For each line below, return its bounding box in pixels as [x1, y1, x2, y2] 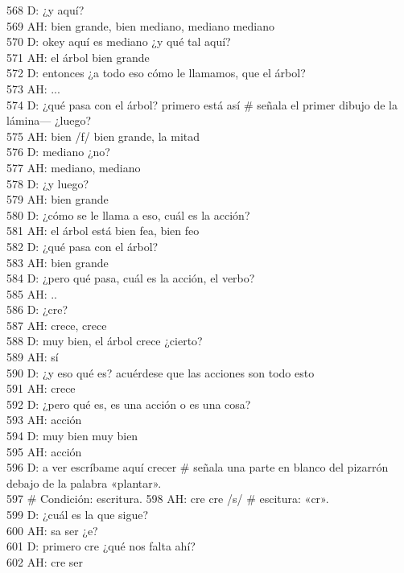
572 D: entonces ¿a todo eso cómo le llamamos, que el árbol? [6, 64, 306, 81]
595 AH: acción [6, 443, 82, 460]
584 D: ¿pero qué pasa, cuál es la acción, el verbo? [6, 270, 255, 286]
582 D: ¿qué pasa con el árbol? [6, 237, 159, 254]
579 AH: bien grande [6, 191, 109, 208]
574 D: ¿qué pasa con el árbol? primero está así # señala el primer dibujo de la [6, 96, 398, 113]
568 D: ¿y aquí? [6, 2, 85, 18]
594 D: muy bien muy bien [6, 427, 138, 444]
